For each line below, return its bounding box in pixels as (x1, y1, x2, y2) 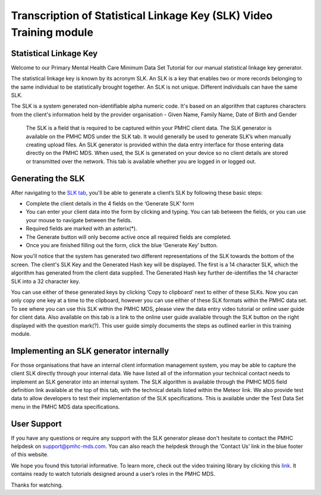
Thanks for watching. (11, 481, 64, 488)
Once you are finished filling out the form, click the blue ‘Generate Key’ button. (26, 242, 218, 249)
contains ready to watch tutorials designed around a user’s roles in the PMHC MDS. (11, 471, 215, 478)
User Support (11, 419, 62, 429)
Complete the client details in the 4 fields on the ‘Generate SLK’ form (26, 200, 194, 207)
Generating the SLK (11, 173, 86, 183)
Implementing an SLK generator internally (11, 345, 169, 356)
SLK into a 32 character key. (11, 278, 80, 285)
